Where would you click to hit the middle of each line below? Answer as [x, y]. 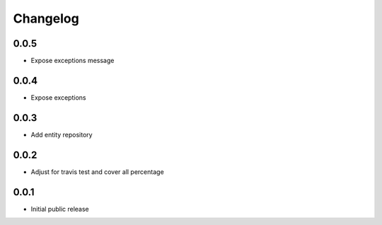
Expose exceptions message [73, 61]
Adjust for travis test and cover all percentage [97, 172]
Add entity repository [62, 134]
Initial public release [60, 209]
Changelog [46, 18]
